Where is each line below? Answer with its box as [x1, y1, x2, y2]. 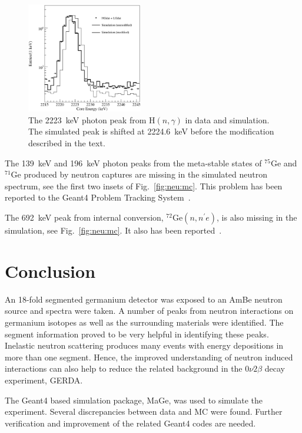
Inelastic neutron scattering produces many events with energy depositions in [5, 339, 284, 352]
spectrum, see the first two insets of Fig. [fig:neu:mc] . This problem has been [5, 179, 283, 192]
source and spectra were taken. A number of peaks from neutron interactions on [5, 304, 294, 317]
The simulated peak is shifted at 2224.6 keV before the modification [28, 125, 274, 137]
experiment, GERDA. [5, 373, 83, 386]
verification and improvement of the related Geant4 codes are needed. [5, 416, 256, 429]
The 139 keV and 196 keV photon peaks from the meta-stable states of [5, 156, 262, 169]
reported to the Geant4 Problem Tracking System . [5, 191, 191, 204]
